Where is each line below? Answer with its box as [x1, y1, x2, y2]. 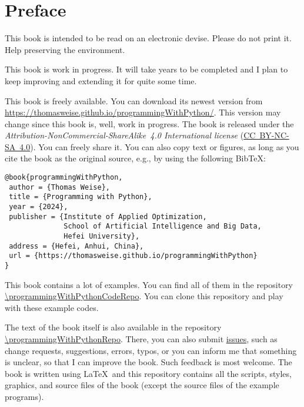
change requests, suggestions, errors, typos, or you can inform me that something [5, 344, 297, 356]
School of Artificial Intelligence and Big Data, [64, 222, 262, 231]
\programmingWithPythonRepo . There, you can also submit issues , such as [5, 333, 278, 345]
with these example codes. [5, 301, 99, 313]
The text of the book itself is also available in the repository [5, 321, 222, 333]
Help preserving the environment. [5, 43, 125, 55]
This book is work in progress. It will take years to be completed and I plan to [5, 63, 288, 75]
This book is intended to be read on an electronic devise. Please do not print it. [5, 32, 292, 44]
